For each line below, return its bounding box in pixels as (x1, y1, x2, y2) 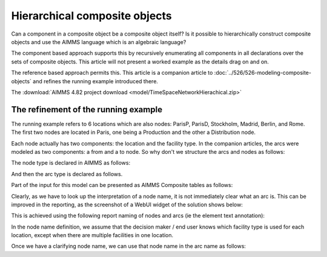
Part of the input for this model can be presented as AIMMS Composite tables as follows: (11, 182, 233, 189)
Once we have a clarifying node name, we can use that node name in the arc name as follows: (11, 243, 246, 250)
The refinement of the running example (11, 104, 163, 115)
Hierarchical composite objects (11, 9, 172, 22)
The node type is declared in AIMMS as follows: (11, 159, 130, 167)
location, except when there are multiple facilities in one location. (11, 232, 174, 239)
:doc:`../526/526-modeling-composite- (214, 69, 312, 77)
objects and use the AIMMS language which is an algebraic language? (11, 38, 187, 45)
